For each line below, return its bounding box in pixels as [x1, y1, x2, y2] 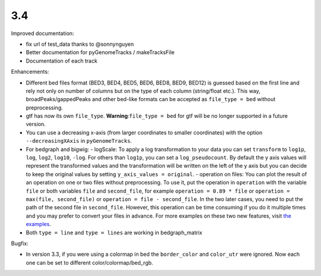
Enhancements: [11, 68, 49, 76]
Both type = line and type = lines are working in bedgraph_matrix [26, 229, 203, 236]
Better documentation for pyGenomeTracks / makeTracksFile [26, 49, 175, 56]
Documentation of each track [26, 57, 97, 64]
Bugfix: [11, 240, 29, 247]
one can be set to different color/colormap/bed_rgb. [26, 259, 153, 266]
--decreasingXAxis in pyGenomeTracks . [26, 137, 132, 145]
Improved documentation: [11, 30, 74, 37]
